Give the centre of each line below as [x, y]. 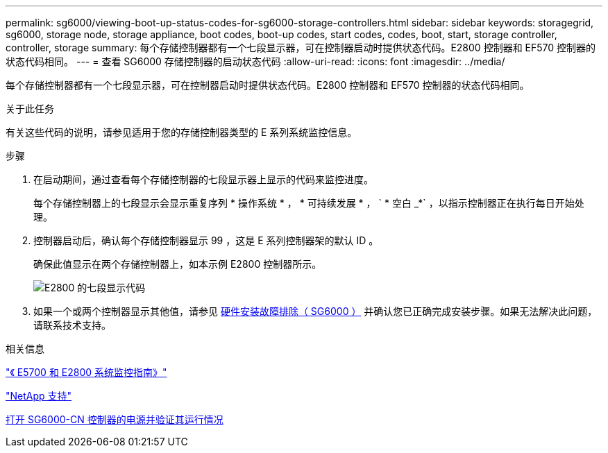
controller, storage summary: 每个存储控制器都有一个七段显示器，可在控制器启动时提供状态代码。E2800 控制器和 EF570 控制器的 [301, 48]
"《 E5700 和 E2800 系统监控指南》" [86, 372]
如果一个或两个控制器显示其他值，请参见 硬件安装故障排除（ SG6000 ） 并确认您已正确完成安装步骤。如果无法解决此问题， [315, 311]
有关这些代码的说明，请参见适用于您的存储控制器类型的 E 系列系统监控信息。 [181, 132]
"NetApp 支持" [39, 396]
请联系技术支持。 [72, 325]
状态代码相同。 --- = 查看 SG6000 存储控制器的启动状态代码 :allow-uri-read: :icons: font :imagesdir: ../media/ [255, 61]
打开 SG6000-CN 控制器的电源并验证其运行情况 [115, 419]
